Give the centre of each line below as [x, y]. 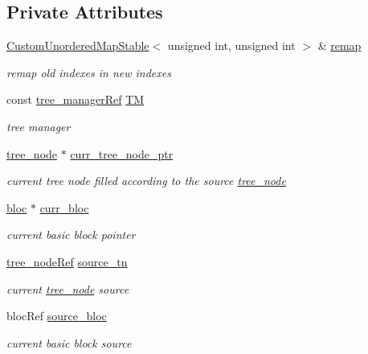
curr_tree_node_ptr [122, 153]
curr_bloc [64, 207]
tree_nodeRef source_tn [67, 261]
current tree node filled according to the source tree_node [146, 181]
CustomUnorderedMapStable [78, 45]
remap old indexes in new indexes [89, 72]
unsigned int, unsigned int [231, 45]
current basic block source [69, 342]
